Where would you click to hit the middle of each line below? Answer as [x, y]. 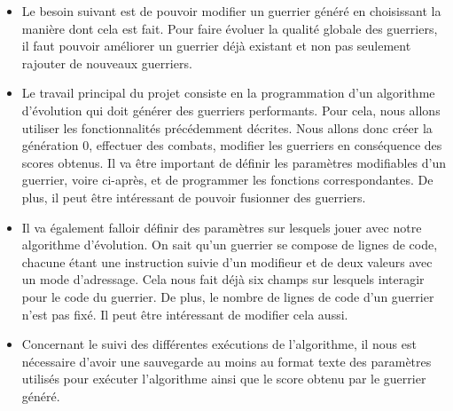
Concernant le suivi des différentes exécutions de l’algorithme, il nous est [219, 344]
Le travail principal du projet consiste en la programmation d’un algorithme [228, 93]
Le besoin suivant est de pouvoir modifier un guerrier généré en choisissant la [231, 11]
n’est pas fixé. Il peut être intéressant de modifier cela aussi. [185, 314]
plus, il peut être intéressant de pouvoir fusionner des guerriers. [194, 197]
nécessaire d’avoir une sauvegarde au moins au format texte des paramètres [226, 361]
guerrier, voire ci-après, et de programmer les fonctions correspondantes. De [227, 180]
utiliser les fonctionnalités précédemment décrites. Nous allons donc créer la [227, 127]
